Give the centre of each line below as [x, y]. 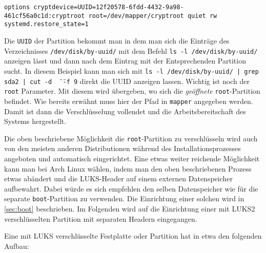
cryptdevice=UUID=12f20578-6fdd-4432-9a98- [109, 7]
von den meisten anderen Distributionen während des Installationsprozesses [122, 148]
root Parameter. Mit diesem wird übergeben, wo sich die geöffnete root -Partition [132, 91]
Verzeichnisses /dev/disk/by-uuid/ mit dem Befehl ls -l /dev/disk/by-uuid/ [131, 50]
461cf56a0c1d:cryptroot [45, 16]
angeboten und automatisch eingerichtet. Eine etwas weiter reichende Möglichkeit [132, 158]
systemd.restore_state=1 [46, 24]
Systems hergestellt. [35, 121]
